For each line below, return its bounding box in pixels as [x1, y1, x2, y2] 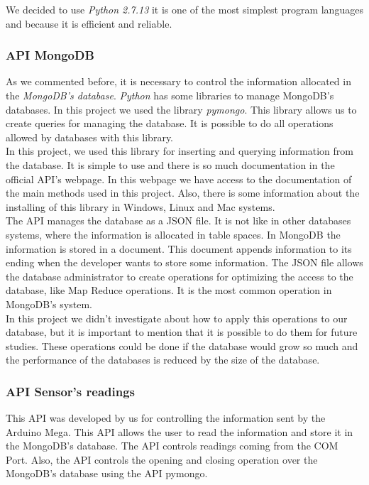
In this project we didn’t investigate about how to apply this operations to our [6, 310, 348, 325]
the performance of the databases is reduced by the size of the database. [6, 352, 320, 367]
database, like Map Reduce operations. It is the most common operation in [6, 283, 332, 298]
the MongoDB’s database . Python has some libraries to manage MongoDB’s [6, 88, 334, 102]
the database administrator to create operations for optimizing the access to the [6, 268, 353, 283]
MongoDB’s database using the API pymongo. [6, 466, 208, 481]
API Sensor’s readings [6, 382, 135, 400]
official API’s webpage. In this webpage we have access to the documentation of [6, 171, 352, 186]
